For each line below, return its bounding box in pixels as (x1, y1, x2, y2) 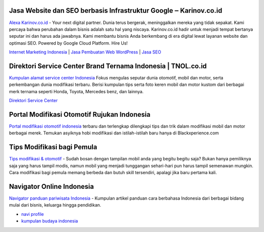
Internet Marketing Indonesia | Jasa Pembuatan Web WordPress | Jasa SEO (9, 49, 161, 55)
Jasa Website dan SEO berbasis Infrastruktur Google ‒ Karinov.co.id (9, 6, 222, 15)
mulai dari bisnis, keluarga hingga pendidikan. (9, 202, 101, 208)
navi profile (21, 211, 44, 217)
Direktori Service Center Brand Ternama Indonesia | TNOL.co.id (9, 62, 207, 70)
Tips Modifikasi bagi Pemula (9, 143, 97, 152)
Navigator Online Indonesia (9, 182, 94, 191)
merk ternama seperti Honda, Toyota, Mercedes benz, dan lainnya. (9, 88, 144, 94)
